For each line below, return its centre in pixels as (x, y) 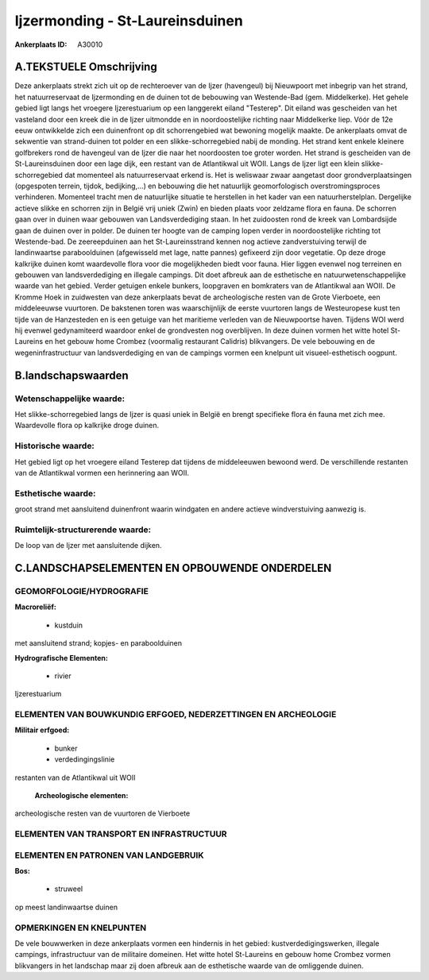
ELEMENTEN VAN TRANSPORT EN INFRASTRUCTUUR (121, 834)
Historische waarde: (55, 446)
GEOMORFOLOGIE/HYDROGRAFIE (81, 591)
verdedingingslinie (85, 759)
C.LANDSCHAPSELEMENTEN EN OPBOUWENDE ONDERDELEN (173, 568)
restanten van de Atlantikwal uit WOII (75, 777)
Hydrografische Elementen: (62, 658)
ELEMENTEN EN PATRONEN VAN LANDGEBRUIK (109, 855)
